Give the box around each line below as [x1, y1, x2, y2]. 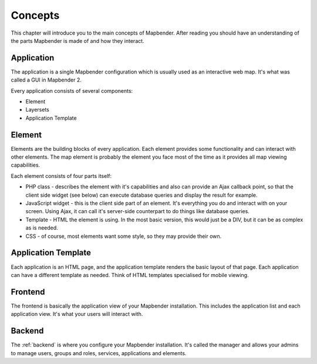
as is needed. [25, 224, 58, 231]
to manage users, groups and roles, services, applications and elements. [11, 349, 187, 356]
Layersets [25, 106, 49, 113]
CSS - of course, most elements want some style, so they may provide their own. [25, 232, 222, 240]
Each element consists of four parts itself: [11, 172, 112, 179]
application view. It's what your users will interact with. [11, 311, 143, 318]
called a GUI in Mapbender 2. [11, 76, 82, 83]
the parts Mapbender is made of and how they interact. [11, 37, 144, 44]
